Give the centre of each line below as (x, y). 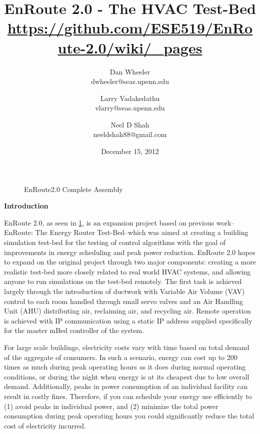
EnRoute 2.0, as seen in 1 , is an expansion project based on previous (109, 222)
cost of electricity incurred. (45, 425)
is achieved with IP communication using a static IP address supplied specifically (128, 320)
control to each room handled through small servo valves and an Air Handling (124, 301)
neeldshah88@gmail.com (130, 134)
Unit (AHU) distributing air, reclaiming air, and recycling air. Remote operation (127, 311)
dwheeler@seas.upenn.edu (130, 81)
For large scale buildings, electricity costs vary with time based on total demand (127, 347)
